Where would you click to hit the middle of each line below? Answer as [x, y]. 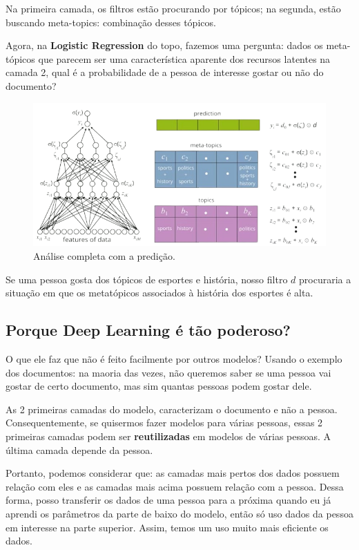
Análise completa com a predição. [104, 255]
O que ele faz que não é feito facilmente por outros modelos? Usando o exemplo [174, 358]
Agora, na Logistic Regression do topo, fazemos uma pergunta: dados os [164, 45]
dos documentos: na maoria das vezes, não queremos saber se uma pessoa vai [168, 372]
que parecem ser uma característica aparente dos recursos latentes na [184, 58]
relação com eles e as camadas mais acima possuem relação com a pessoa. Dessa [175, 486]
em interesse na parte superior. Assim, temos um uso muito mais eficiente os [167, 527]
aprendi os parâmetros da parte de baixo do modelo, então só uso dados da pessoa [179, 513]
